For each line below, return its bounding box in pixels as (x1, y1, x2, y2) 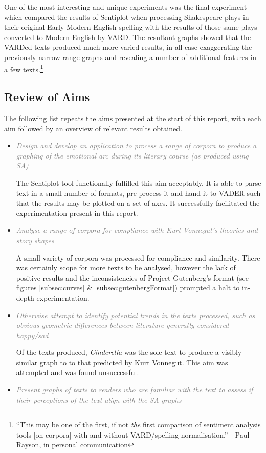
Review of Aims (4, 89, 90, 105)
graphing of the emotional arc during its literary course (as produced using (16, 150, 249, 161)
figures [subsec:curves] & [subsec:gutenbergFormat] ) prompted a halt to (16, 282, 240, 293)
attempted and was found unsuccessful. (16, 367, 139, 378)
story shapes (16, 234, 54, 245)
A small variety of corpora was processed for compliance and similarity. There (16, 252, 260, 263)
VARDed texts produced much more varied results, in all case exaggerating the (4, 42, 252, 52)
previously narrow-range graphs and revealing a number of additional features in (4, 51, 256, 62)
